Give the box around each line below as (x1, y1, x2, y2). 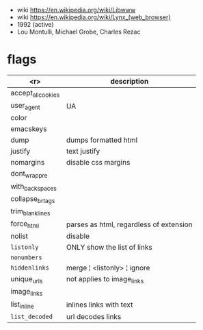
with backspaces (10, 181, 57, 192)
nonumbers (10, 254, 42, 261)
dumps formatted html (66, 135, 138, 145)
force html (10, 219, 40, 230)
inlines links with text (66, 300, 133, 309)
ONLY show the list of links (66, 243, 152, 252)
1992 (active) (16, 21, 54, 28)
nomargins (10, 158, 45, 167)
